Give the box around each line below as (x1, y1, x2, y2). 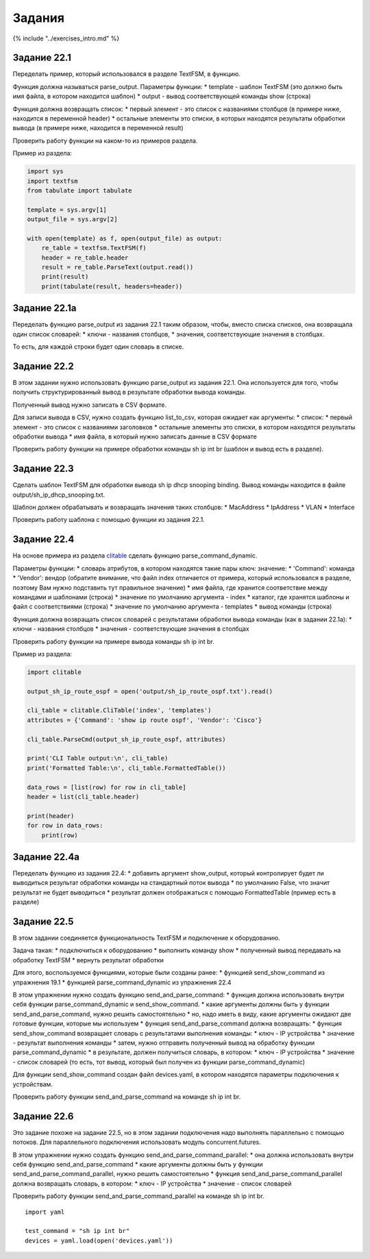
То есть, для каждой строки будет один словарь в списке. (12, 342, 184, 351)
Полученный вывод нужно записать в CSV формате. (12, 401, 167, 409)
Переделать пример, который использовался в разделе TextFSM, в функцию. (12, 70, 241, 78)
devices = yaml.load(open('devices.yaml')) (25, 1236, 173, 1245)
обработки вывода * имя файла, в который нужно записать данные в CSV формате (12, 432, 257, 440)
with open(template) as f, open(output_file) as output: (27, 234, 223, 242)
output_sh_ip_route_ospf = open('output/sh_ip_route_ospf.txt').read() (27, 687, 273, 695)
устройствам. (12, 1080, 53, 1088)
